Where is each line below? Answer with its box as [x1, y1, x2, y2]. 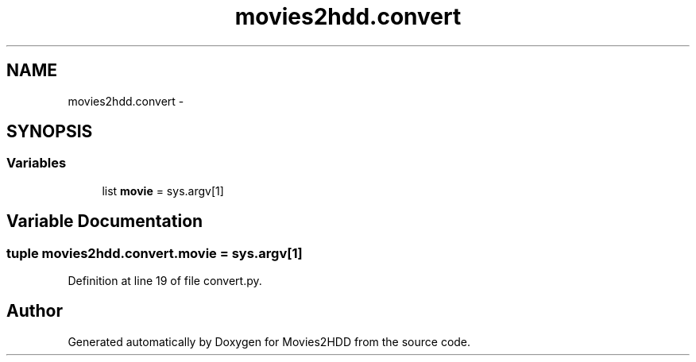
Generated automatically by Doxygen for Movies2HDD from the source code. [68, 334, 471, 349]
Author [6, 301, 63, 322]
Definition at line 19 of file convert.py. [68, 274, 262, 288]
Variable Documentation [6, 211, 203, 232]
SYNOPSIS [6, 121, 93, 142]
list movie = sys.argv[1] [102, 183, 224, 198]
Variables [6, 155, 67, 171]
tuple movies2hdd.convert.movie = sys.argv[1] [6, 245, 303, 261]
